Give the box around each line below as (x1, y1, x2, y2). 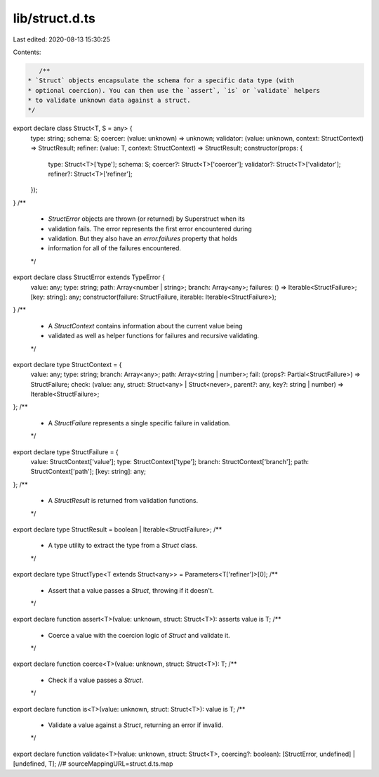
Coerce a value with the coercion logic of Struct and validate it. (48, 631, 231, 639)
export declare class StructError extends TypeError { (13, 273, 165, 281)
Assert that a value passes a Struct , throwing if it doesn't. (48, 586, 214, 594)
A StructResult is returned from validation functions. (48, 496, 199, 505)
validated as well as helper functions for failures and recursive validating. (48, 331, 260, 340)
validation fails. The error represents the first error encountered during (48, 224, 252, 233)
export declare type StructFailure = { (13, 447, 119, 456)
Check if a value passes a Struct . (48, 676, 144, 684)
